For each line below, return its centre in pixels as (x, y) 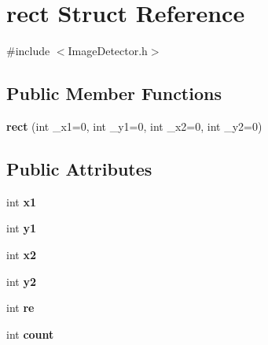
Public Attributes (79, 168)
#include (28, 51)
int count (30, 334)
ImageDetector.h (108, 51)
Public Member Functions (114, 93)
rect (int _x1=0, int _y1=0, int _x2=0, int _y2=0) (134, 126)
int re (20, 308)
